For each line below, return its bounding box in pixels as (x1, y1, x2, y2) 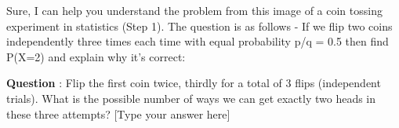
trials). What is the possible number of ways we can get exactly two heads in (6, 90, 376, 106)
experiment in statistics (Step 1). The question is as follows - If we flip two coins (6, 17, 393, 34)
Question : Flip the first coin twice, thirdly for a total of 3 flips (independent (6, 75, 381, 91)
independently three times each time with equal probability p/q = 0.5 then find (6, 33, 389, 49)
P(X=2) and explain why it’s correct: (6, 48, 186, 64)
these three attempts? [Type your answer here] (6, 105, 230, 122)
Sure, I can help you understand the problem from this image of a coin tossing (6, 2, 383, 18)
